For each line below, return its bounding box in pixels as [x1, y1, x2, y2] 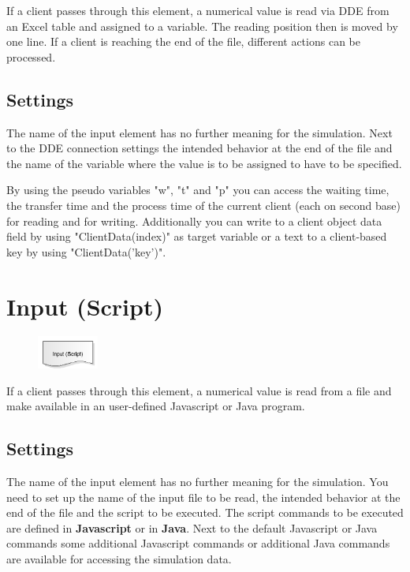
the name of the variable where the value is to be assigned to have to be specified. [6, 155, 402, 171]
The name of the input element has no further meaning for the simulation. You [6, 473, 389, 490]
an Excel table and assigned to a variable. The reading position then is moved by [6, 17, 398, 34]
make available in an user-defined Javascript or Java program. [6, 398, 305, 414]
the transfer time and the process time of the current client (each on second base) [6, 196, 401, 213]
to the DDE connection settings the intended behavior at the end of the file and [6, 140, 393, 156]
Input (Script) [6, 290, 163, 322]
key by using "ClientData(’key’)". [6, 243, 166, 260]
